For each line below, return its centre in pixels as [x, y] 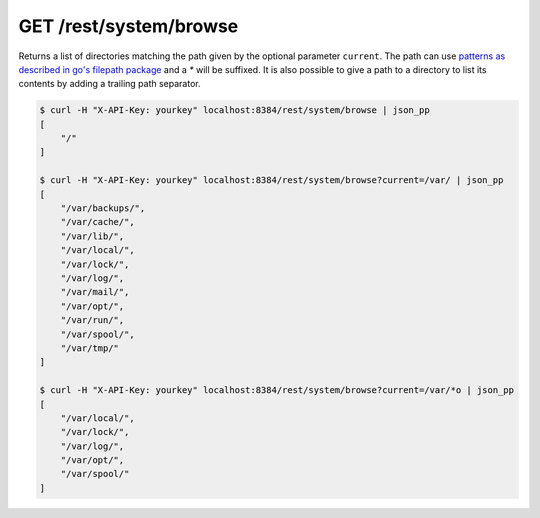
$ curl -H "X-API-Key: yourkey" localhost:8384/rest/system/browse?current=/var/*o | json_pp [277, 390]
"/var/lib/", [92, 236]
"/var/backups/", [103, 208]
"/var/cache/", [97, 222]
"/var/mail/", [95, 292]
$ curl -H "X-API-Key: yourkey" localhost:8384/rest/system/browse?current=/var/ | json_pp [271, 180]
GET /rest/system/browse [128, 26]
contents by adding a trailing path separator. [109, 84]
